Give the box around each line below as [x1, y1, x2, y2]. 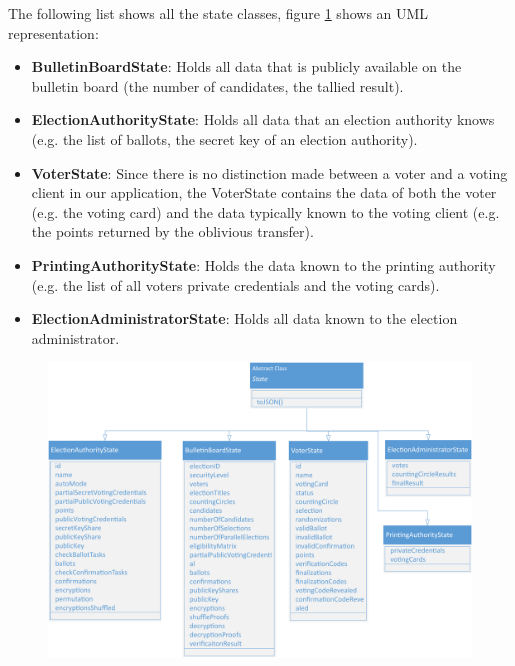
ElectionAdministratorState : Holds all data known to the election [31, 308, 458, 329]
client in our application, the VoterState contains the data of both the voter [31, 182, 497, 203]
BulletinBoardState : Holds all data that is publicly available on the [31, 56, 462, 77]
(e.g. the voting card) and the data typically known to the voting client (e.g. [31, 201, 500, 222]
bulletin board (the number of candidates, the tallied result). [31, 75, 404, 96]
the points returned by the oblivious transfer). [31, 221, 314, 242]
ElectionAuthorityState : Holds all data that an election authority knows [31, 109, 495, 130]
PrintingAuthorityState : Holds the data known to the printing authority [31, 254, 496, 275]
